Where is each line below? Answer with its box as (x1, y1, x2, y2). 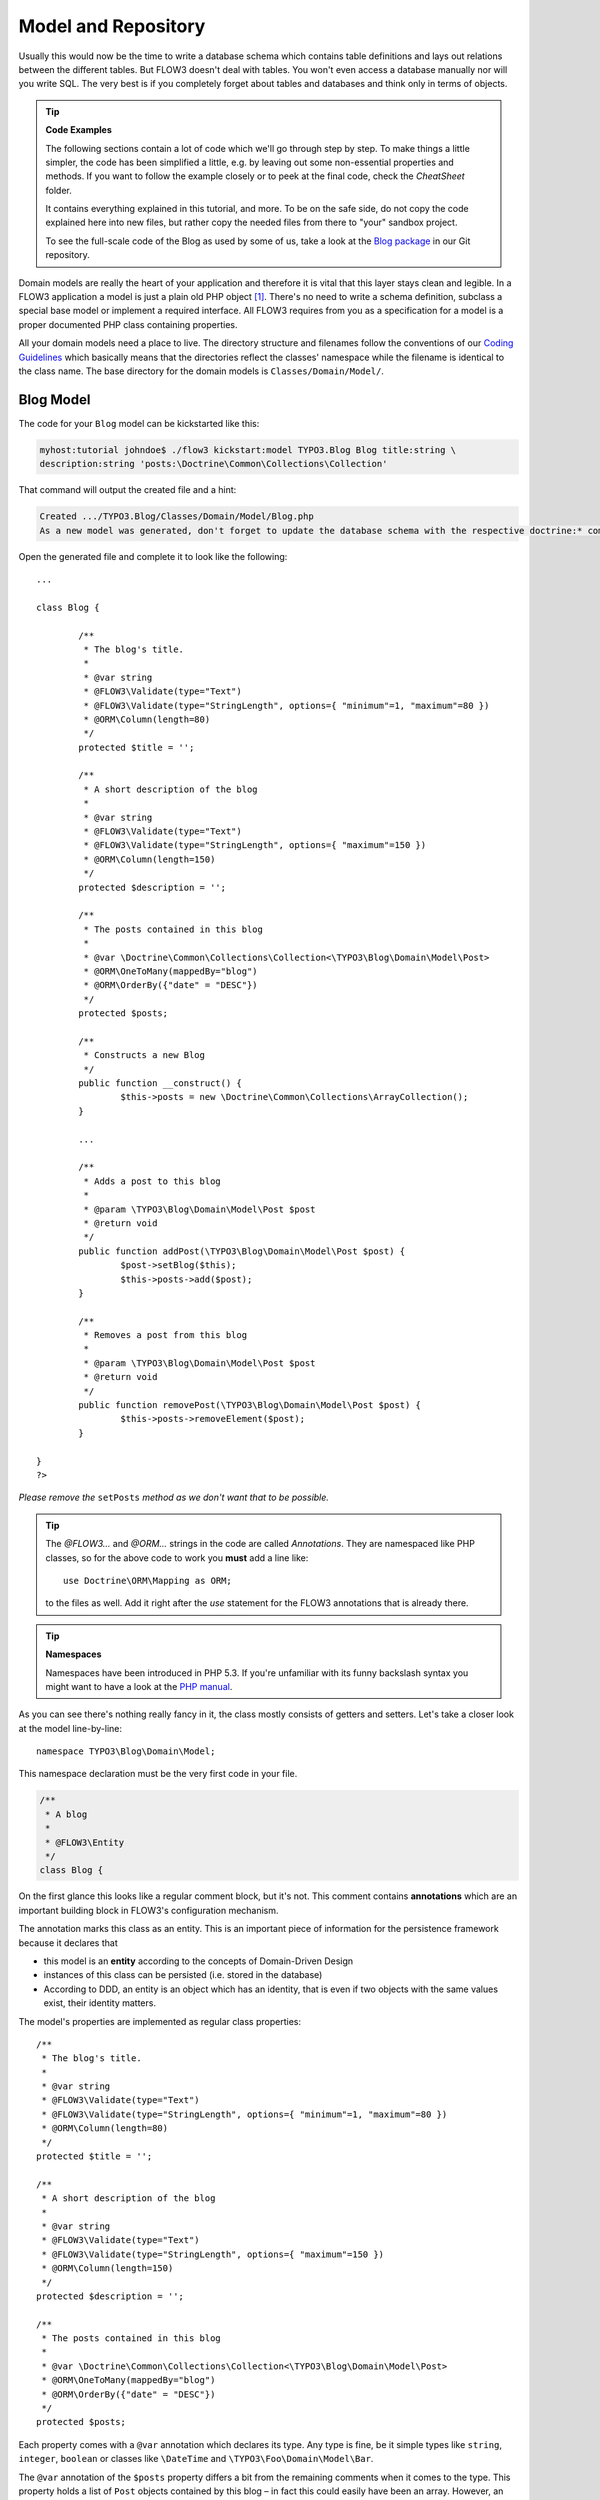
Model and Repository (18, 15, 206, 37)
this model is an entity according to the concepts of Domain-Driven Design (43, 1955, 354, 1967)
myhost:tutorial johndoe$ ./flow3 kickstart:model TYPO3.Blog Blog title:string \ (39, 444, 457, 455)
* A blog (45, 1808, 88, 1820)
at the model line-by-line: (18, 1722, 123, 1734)
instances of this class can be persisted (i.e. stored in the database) (43, 1969, 323, 1981)
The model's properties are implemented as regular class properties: (18, 2015, 302, 2027)
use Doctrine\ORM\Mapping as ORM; (63, 1575, 232, 1586)
